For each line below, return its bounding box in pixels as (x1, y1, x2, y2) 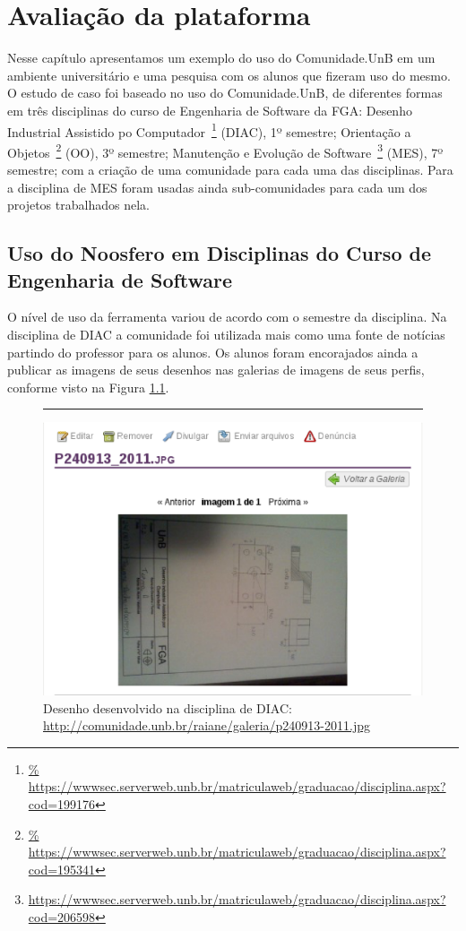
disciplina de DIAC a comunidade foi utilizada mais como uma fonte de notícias (7, 324, 445, 343)
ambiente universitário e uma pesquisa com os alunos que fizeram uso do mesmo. (7, 65, 451, 84)
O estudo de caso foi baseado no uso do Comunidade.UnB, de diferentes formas (7, 83, 443, 102)
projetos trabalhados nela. (7, 195, 150, 214)
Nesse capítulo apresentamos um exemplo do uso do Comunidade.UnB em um (7, 48, 436, 67)
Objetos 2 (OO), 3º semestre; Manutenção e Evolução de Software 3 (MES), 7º (7, 140, 444, 161)
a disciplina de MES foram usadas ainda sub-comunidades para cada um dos (7, 177, 427, 196)
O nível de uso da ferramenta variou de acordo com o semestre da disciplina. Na (7, 307, 447, 326)
